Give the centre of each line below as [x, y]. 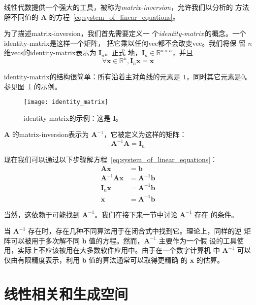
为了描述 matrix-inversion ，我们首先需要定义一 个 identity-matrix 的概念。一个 [125, 33]
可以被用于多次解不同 [45, 240]
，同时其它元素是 [214, 76]
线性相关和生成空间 [66, 293]
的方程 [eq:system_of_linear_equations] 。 [114, 17]
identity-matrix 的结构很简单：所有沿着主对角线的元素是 [92, 76]
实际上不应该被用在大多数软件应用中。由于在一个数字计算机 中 [119, 250]
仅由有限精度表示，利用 [42, 259]
